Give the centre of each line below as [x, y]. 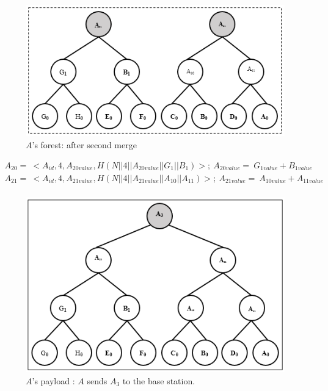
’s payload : [53, 380]
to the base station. [159, 380]
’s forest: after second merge [84, 145]
